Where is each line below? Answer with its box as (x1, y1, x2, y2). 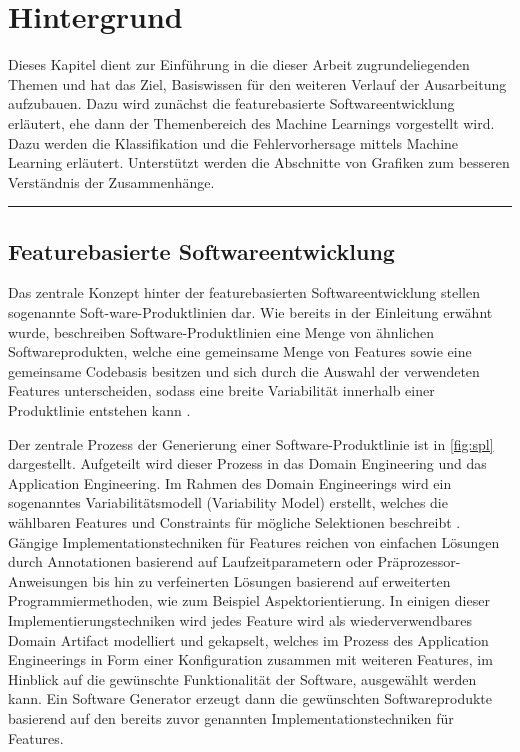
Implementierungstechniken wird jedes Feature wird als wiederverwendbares (8, 609, 472, 630)
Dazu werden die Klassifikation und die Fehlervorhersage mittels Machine (8, 132, 459, 153)
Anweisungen (8, 570, 88, 591)
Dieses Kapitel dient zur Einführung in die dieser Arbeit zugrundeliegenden (8, 54, 470, 75)
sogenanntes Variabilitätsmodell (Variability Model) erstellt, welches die (8, 492, 448, 513)
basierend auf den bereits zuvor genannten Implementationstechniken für (8, 707, 454, 728)
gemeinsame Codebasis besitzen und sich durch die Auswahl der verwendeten (8, 360, 480, 381)
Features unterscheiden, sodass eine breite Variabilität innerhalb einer (8, 380, 435, 401)
